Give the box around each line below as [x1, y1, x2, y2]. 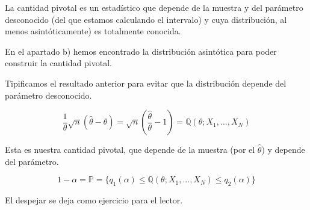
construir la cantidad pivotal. [5, 57, 112, 69]
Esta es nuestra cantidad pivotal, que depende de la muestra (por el [5, 143, 255, 156]
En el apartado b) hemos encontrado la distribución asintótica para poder [5, 45, 277, 57]
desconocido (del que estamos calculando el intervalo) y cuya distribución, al [5, 13, 287, 25]
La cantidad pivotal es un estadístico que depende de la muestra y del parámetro [5, 1, 303, 13]
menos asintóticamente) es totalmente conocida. [5, 25, 181, 37]
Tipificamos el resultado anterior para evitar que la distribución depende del [5, 76, 287, 89]
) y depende [261, 143, 305, 156]
